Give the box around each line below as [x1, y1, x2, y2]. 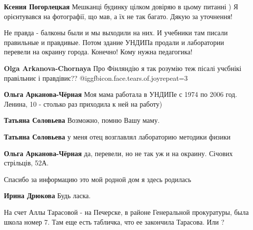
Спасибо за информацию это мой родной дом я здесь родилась [4, 174, 191, 184]
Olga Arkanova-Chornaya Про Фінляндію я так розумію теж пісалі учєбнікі [4, 63, 242, 73]
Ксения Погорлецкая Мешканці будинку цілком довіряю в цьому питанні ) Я [4, 1, 238, 11]
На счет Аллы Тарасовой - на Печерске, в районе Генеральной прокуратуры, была [4, 207, 249, 217]
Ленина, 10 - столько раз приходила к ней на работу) [4, 98, 162, 109]
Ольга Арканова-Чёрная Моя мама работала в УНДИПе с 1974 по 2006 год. [4, 89, 237, 99]
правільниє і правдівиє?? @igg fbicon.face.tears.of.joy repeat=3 [4, 72, 188, 83]
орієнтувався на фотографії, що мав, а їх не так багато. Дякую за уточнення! [4, 11, 232, 21]
